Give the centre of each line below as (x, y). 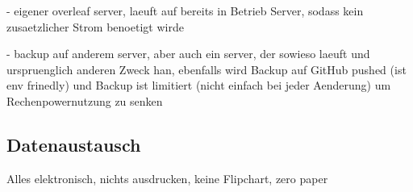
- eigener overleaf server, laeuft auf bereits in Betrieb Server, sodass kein (185, 10)
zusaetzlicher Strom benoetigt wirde (95, 26)
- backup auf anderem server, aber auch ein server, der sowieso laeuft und (188, 54)
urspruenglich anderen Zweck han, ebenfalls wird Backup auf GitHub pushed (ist (206, 69)
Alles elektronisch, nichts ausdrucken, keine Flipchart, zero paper (167, 178)
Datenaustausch (74, 144)
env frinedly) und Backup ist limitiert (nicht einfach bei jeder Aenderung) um (199, 85)
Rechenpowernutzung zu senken (85, 100)
